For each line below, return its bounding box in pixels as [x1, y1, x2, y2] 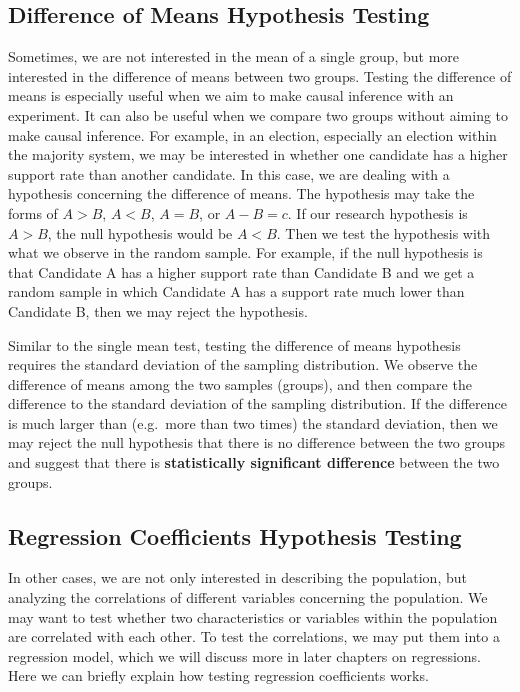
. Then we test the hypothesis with [276, 222, 491, 243]
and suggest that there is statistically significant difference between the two [8, 452, 500, 473]
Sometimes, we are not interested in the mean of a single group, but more [8, 46, 460, 67]
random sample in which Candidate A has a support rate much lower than [8, 281, 465, 302]
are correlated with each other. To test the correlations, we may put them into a [8, 626, 500, 647]
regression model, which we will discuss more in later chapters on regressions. [8, 645, 482, 666]
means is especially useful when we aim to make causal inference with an [8, 85, 454, 106]
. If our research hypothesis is [287, 202, 468, 223]
